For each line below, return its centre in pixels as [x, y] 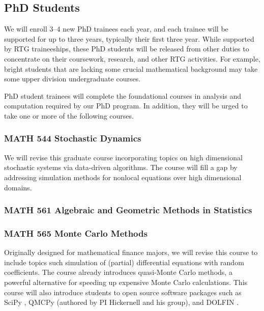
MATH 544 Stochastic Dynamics [73, 138]
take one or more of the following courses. [69, 115]
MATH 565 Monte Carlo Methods [76, 233]
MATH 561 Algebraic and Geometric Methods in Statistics [128, 210]
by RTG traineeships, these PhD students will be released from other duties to [127, 49]
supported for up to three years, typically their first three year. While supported [129, 38]
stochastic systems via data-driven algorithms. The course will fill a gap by [121, 167]
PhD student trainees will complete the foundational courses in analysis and [123, 95]
